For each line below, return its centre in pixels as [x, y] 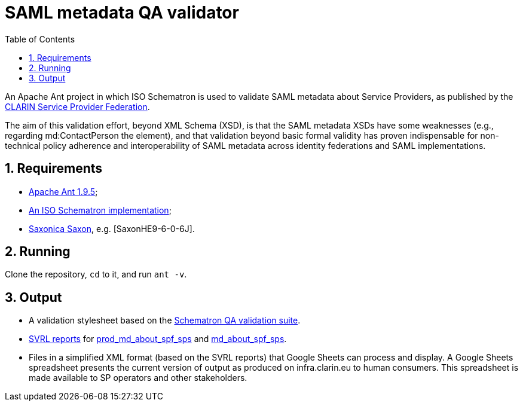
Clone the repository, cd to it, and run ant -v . [96, 274]
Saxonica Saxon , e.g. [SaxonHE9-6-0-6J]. [112, 228]
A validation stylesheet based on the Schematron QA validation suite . [165, 320]
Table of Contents [40, 39]
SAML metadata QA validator [122, 13]
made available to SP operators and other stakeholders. [138, 378]
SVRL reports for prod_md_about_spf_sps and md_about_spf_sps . [158, 339]
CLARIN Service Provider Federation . [77, 106]
